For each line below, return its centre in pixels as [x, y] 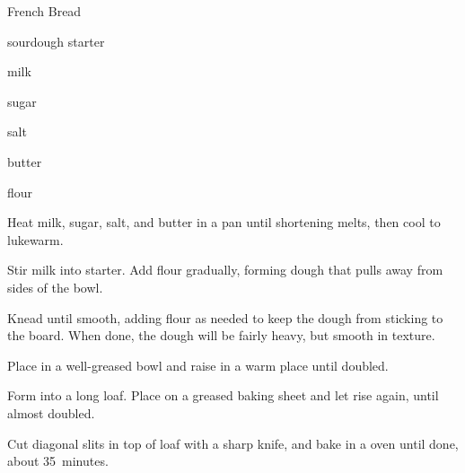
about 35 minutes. [58, 461]
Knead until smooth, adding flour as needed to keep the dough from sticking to [225, 317]
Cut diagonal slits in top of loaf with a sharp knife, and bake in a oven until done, [233, 443]
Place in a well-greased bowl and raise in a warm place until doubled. [198, 365]
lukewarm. [35, 239]
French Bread [44, 11]
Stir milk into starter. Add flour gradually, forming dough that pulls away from [225, 270]
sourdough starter [56, 41]
